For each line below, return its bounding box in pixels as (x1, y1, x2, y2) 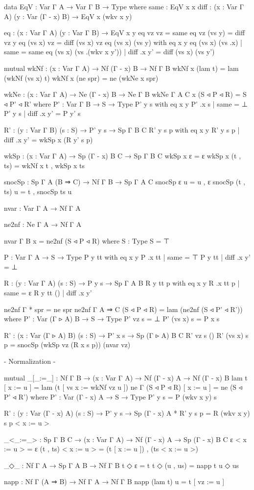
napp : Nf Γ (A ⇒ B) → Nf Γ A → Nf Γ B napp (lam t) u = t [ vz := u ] (4, 476, 225, 487)
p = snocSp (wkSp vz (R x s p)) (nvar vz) (4, 339, 131, 350)
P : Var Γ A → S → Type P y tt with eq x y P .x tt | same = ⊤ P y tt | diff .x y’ (4, 252, 251, 262)
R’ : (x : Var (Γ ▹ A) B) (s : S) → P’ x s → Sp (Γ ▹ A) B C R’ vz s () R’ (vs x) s (4, 330, 249, 340)
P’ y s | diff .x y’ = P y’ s (4, 108, 81, 118)
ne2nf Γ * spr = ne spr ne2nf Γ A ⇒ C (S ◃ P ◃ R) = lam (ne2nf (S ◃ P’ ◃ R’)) (4, 304, 243, 314)
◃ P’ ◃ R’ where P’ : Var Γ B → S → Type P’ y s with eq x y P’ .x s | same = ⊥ (4, 98, 248, 109)
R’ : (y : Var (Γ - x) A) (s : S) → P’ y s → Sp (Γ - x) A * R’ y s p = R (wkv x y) (4, 408, 250, 418)
